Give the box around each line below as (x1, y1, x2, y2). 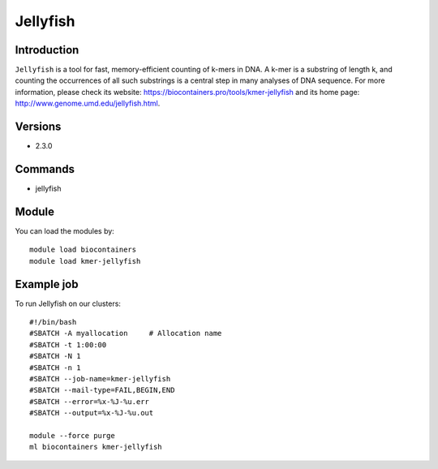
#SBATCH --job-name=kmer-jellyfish (29, 374, 171, 383)
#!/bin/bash (29, 317, 77, 327)
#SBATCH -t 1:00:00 (29, 340, 107, 349)
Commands (15, 162, 75, 176)
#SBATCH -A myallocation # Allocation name (29, 329, 222, 338)
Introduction (15, 43, 79, 57)
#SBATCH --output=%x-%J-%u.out (29, 408, 154, 418)
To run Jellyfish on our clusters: (15, 299, 122, 308)
